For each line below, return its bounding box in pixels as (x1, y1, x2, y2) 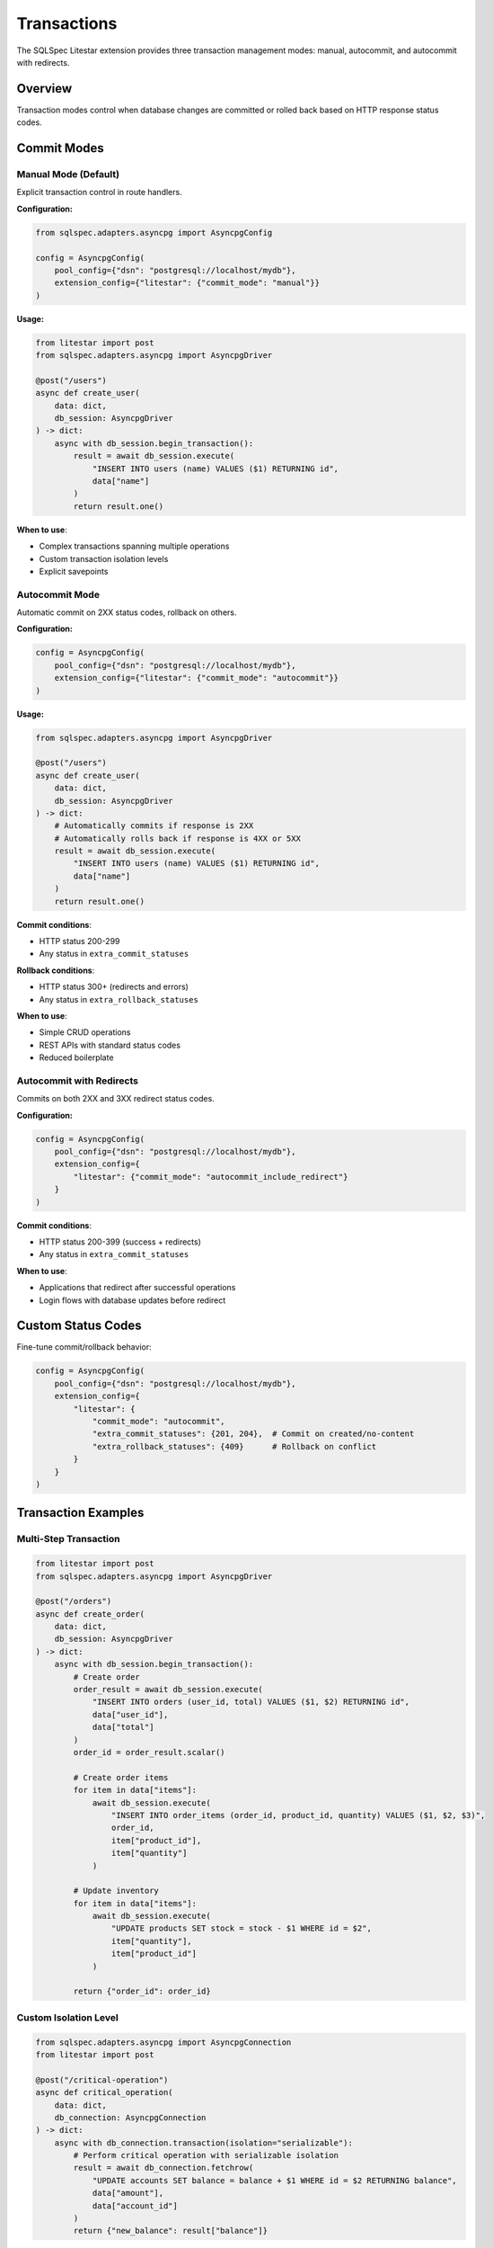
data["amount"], (92, 2188, 164, 2199)
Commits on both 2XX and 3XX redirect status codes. (16, 1093, 215, 1104)
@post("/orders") (35, 1596, 112, 1607)
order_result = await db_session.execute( (73, 1684, 264, 1695)
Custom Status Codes (16, 1318, 143, 1334)
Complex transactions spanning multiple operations (39, 540, 230, 552)
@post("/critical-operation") (35, 2074, 169, 2085)
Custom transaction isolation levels (39, 553, 169, 564)
